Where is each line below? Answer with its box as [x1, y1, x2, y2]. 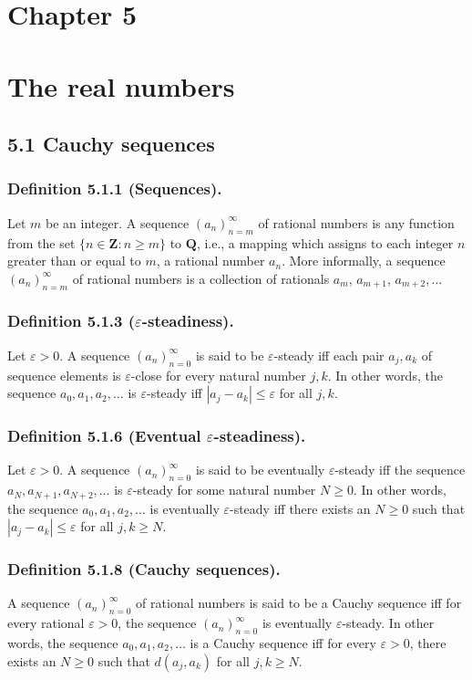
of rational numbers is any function [258, 213, 455, 232]
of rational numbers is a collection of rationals [72, 268, 330, 288]
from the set [7, 233, 76, 252]
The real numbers [7, 67, 235, 104]
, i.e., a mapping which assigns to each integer [196, 233, 454, 252]
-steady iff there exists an [229, 498, 371, 518]
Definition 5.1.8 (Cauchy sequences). [7, 558, 281, 581]
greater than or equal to [7, 251, 141, 270]
